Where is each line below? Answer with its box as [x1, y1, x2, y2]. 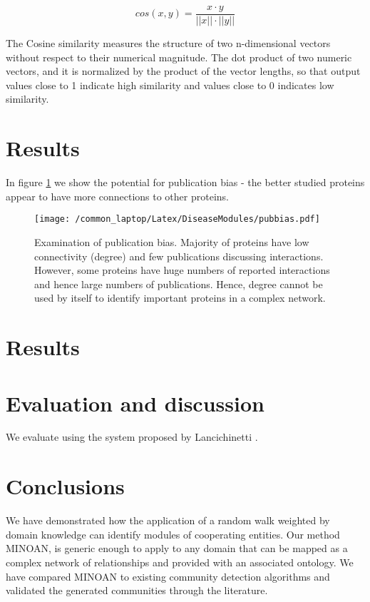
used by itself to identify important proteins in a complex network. [34, 290, 326, 305]
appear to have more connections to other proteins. [6, 188, 229, 203]
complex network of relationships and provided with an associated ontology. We [6, 554, 354, 569]
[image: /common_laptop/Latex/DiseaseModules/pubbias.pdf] [34, 214, 320, 225]
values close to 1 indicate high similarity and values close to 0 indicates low [6, 77, 334, 92]
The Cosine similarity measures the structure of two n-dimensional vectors [6, 36, 331, 51]
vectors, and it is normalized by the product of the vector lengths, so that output [6, 63, 361, 78]
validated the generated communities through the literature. [6, 583, 268, 598]
